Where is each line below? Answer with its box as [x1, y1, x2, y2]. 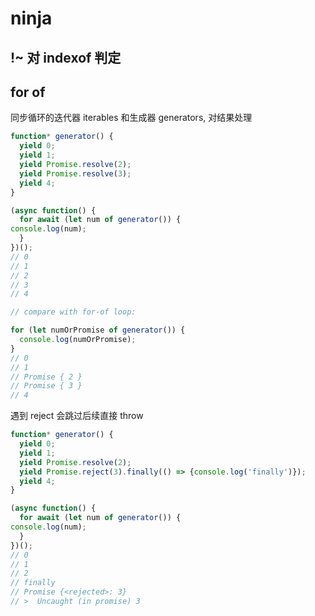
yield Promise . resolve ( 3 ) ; [19, 168, 132, 179]
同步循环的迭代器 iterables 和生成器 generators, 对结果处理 [10, 112, 253, 124]
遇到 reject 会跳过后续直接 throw [10, 410, 144, 422]
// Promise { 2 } [10, 372, 83, 382]
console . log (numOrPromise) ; [19, 335, 137, 345]
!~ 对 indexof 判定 [10, 49, 122, 66]
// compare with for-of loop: [10, 307, 137, 317]
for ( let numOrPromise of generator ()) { [10, 325, 186, 336]
